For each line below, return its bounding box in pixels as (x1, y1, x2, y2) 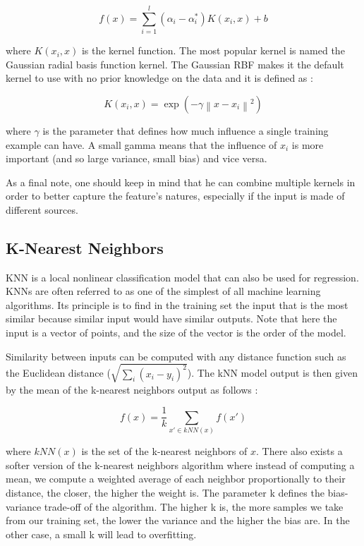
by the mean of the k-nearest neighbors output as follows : (6, 382, 258, 396)
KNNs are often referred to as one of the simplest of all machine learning (6, 284, 321, 298)
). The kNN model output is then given (187, 365, 358, 380)
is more (291, 137, 324, 152)
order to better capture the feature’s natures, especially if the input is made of (6, 188, 345, 203)
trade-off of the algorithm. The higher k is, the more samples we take (44, 499, 344, 514)
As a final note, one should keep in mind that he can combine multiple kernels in (6, 174, 356, 189)
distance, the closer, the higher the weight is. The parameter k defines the (6, 485, 324, 500)
